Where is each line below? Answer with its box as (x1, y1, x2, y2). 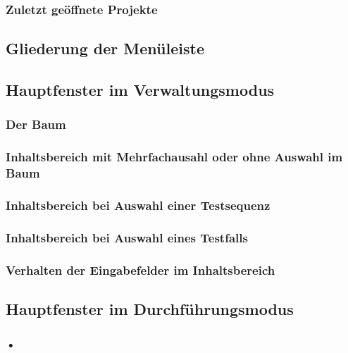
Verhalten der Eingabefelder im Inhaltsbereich (6, 261, 275, 278)
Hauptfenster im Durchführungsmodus (6, 297, 294, 319)
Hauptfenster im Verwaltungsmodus (6, 79, 275, 101)
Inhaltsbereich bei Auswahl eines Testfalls (6, 228, 248, 246)
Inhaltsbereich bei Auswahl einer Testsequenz (6, 196, 271, 213)
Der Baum (6, 116, 66, 133)
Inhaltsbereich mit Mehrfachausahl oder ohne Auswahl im (6, 148, 343, 166)
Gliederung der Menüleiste (6, 37, 204, 59)
